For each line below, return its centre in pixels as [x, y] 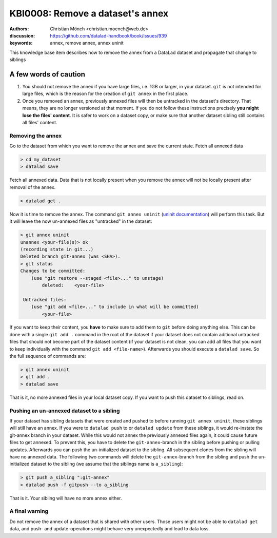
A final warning [29, 511]
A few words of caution [47, 74]
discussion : [22, 35]
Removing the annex [36, 136]
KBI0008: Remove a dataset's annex [89, 13]
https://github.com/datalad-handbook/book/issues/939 [108, 35]
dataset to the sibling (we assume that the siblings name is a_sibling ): [107, 464]
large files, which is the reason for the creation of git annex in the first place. [105, 94]
